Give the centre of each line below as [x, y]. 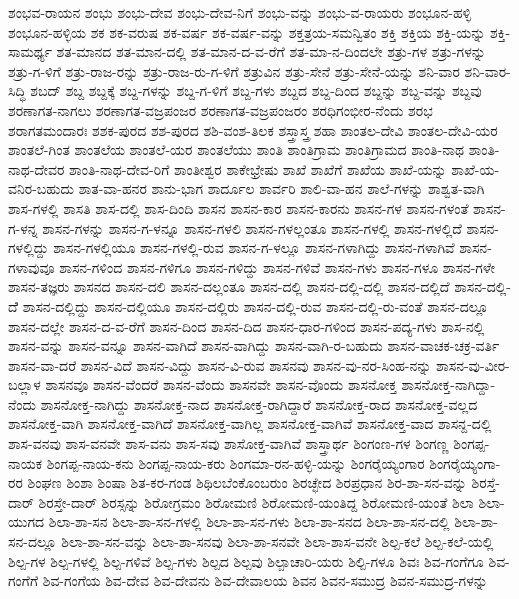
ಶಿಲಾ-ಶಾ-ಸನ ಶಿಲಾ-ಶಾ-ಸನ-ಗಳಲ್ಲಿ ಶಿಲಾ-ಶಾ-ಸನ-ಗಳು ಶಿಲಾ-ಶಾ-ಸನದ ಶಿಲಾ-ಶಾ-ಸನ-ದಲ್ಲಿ [249, 521]
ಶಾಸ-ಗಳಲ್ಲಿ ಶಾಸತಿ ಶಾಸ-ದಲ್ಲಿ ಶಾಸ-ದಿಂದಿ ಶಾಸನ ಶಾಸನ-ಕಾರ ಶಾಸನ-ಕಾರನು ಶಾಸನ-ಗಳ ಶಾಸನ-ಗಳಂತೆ [238, 207]
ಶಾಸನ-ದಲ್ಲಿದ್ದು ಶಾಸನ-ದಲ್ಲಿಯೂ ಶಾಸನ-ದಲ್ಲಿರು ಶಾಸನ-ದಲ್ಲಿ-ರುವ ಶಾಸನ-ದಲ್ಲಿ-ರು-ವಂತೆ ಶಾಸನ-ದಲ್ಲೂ [255, 305]
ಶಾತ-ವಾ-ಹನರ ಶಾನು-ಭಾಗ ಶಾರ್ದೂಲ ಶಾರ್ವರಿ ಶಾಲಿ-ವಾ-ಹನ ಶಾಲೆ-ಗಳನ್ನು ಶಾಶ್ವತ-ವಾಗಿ [281, 188]
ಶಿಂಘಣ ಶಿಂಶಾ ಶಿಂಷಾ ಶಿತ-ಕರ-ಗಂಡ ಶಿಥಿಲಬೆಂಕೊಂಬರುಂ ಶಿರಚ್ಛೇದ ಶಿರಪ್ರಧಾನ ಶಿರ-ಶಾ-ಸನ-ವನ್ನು [247, 482]
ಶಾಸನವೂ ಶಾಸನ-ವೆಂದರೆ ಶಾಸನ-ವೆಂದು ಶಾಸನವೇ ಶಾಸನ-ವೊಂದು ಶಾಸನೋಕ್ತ [221, 384]
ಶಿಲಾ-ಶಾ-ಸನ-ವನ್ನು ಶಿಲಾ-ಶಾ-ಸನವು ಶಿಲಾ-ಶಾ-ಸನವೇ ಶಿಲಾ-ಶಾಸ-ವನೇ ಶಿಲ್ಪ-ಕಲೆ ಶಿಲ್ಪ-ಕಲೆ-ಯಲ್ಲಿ [277, 541]
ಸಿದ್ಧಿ [17, 90]
